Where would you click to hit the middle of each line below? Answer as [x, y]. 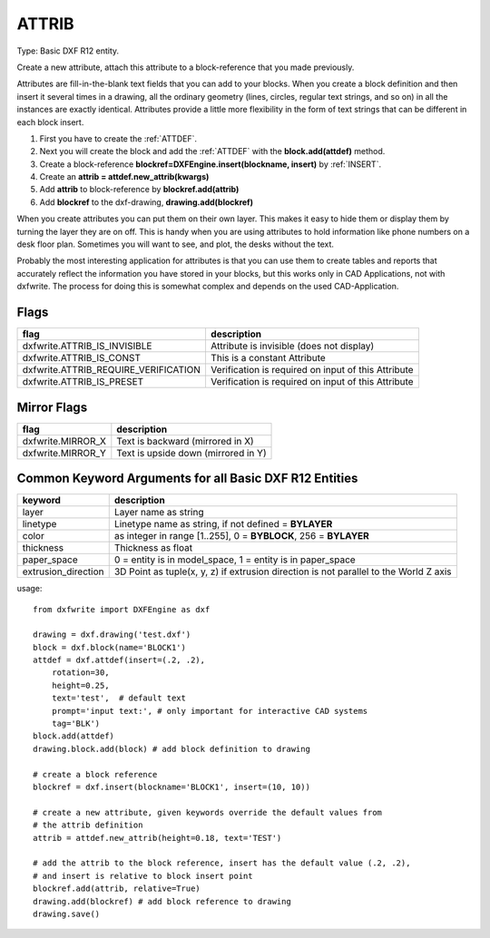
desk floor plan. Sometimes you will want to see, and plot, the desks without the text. [176, 244]
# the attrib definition [88, 825]
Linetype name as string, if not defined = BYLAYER [223, 524]
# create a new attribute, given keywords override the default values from [208, 812]
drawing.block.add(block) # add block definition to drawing [171, 749]
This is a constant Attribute [268, 358]
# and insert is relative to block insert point [143, 876]
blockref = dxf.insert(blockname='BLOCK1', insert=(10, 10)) [171, 787]
